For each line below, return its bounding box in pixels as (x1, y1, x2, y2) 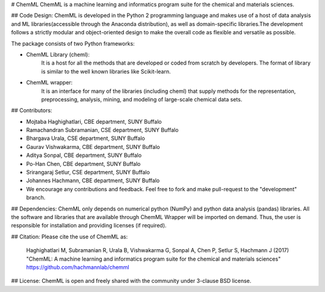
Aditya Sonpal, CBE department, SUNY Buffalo (26, 151, 142, 159)
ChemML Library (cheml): (26, 51, 90, 58)
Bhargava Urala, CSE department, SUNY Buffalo (26, 135, 146, 142)
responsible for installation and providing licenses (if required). (11, 222, 167, 229)
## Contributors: (11, 107, 52, 114)
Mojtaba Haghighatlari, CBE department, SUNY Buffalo (26, 118, 162, 125)
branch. (26, 194, 46, 202)
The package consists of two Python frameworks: (11, 40, 135, 47)
